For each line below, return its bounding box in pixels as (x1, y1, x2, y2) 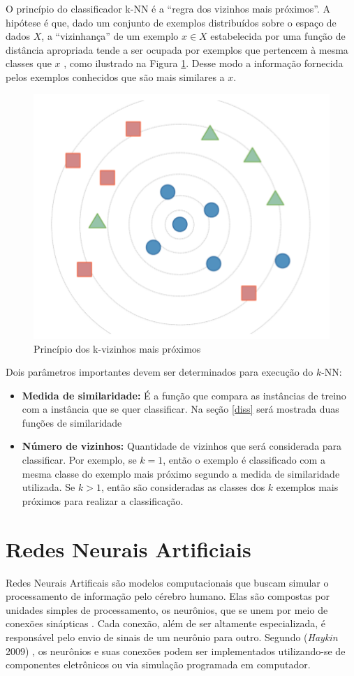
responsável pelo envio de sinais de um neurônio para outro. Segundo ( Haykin (6, 629, 338, 644)
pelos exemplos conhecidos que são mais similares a (6, 69, 225, 84)
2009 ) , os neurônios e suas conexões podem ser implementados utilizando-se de (6, 643, 346, 658)
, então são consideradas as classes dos (101, 480, 265, 494)
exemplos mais (276, 480, 339, 494)
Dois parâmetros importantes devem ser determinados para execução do (6, 365, 314, 379)
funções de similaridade (22, 415, 122, 429)
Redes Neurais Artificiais (6, 534, 251, 563)
